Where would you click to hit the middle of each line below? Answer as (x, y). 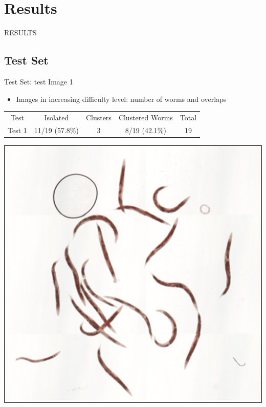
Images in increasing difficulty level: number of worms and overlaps (121, 99)
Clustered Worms (146, 117)
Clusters (98, 117)
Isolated (57, 117)
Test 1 (17, 130)
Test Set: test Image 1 (39, 81)
